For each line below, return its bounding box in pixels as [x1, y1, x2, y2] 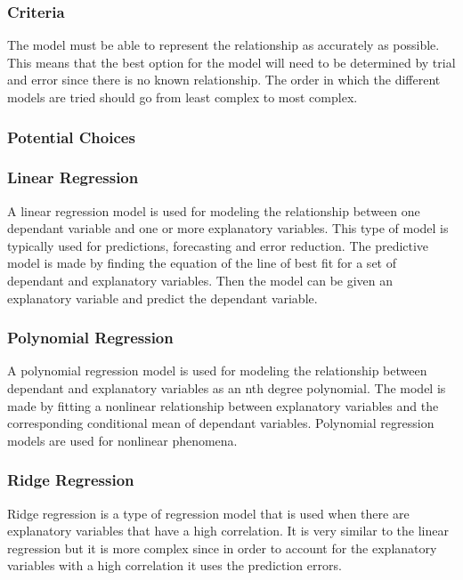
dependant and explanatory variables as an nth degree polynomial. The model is [7, 379, 446, 398]
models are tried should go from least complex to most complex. [7, 88, 358, 106]
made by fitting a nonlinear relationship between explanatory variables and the [7, 396, 439, 415]
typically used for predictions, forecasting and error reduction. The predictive [7, 236, 429, 254]
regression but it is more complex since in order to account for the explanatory [7, 538, 437, 557]
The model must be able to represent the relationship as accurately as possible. [7, 36, 440, 54]
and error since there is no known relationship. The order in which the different [7, 70, 441, 89]
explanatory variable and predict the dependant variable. [7, 288, 318, 307]
